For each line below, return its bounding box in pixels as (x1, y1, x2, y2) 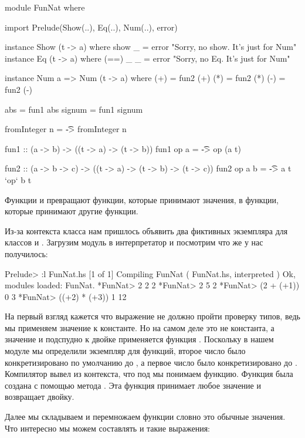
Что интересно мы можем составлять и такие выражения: (5, 422, 210, 434)
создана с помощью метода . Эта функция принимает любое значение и (5, 379, 261, 391)
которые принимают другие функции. (5, 205, 138, 217)
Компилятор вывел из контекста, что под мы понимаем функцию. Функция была (5, 368, 293, 380)
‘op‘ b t (5, 173, 32, 186)
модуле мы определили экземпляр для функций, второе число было (5, 345, 246, 357)
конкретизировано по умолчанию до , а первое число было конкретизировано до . (5, 356, 297, 368)
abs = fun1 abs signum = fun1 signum (5, 103, 143, 115)
